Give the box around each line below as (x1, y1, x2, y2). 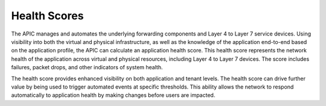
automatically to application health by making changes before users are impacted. (11, 92, 216, 99)
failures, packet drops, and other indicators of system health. (11, 64, 163, 71)
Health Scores (11, 9, 84, 22)
